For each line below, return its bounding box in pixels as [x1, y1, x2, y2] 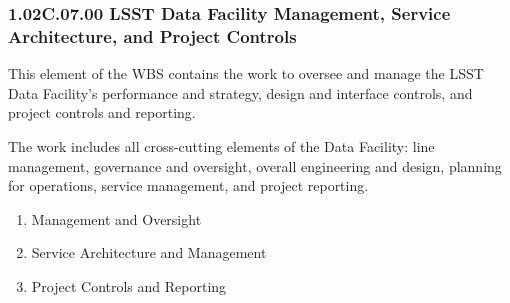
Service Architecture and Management [31, 242, 267, 263]
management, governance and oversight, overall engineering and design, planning [8, 155, 502, 176]
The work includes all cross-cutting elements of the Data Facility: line [8, 135, 435, 156]
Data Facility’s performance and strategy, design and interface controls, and [8, 82, 473, 103]
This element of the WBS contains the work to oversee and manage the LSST [8, 63, 484, 84]
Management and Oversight [31, 208, 202, 229]
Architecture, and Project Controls [8, 23, 297, 48]
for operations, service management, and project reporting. [8, 175, 369, 196]
